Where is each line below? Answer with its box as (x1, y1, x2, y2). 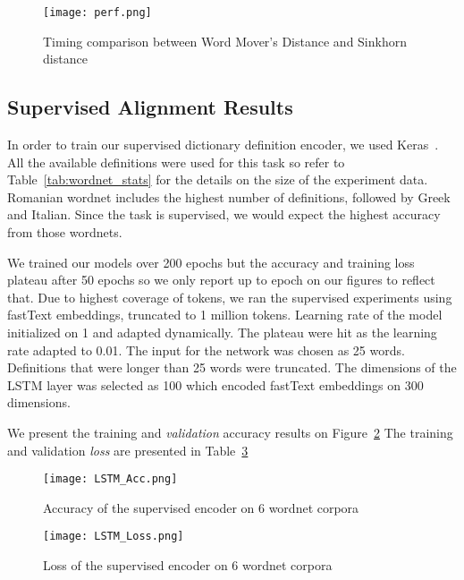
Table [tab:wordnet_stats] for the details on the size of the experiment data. (7, 170, 428, 189)
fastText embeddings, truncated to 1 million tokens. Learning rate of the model (7, 305, 443, 324)
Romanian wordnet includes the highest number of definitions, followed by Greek (7, 187, 451, 206)
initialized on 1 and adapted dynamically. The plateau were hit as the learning (7, 322, 437, 341)
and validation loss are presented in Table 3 (7, 440, 249, 459)
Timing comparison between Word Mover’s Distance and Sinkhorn (43, 31, 407, 50)
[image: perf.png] (43, 6, 152, 19)
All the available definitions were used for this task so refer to (7, 152, 345, 171)
